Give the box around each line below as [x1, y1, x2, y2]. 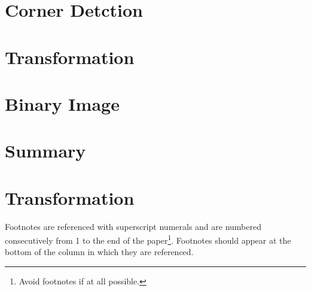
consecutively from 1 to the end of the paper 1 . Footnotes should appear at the [5, 232, 291, 246]
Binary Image [5, 91, 120, 116]
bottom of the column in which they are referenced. [5, 245, 194, 258]
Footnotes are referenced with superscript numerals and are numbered [5, 220, 261, 232]
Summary [5, 138, 86, 163]
